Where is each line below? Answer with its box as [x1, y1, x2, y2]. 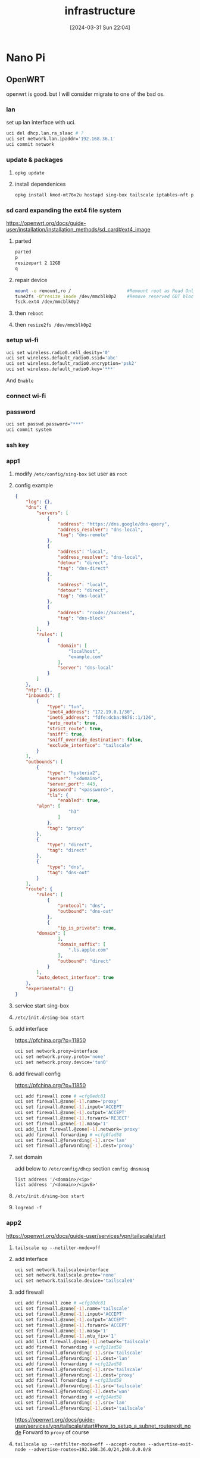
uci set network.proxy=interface [14, 1048, 98, 1054]
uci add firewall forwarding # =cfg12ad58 [14, 1361, 122, 1367]
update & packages [6, 155, 64, 164]
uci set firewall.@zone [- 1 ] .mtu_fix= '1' [14, 1333, 117, 1340]
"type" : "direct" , [46, 842, 93, 848]
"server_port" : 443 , [46, 781, 98, 787]
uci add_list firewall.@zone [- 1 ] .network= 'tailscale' [14, 1339, 151, 1345]
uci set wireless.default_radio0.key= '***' [6, 366, 116, 373]
